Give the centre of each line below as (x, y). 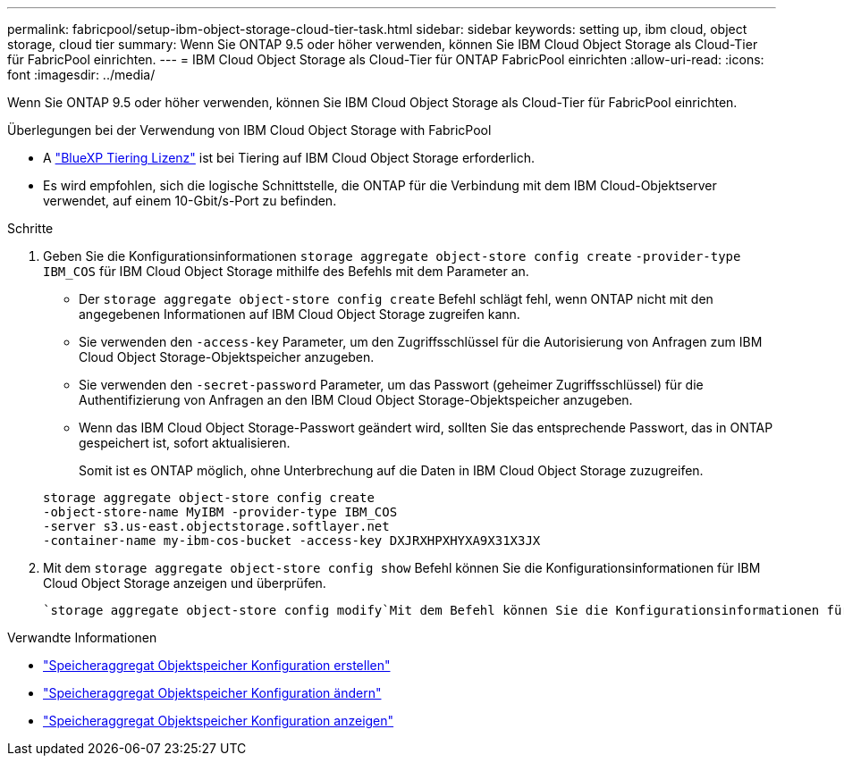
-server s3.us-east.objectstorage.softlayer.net (216, 526)
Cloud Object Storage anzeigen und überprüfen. (185, 583)
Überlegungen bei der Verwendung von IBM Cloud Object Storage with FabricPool (249, 130)
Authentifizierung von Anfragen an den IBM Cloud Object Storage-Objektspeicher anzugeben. (356, 400)
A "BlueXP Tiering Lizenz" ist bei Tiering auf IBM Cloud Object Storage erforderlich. (289, 158)
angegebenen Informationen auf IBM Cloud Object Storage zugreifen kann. (300, 314)
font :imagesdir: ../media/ (81, 75)
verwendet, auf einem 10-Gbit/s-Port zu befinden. (190, 201)
